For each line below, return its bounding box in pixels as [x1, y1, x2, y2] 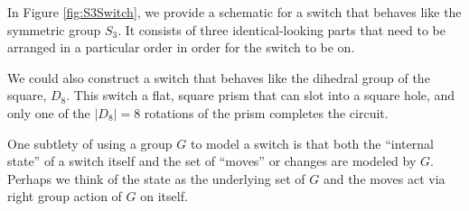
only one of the [7, 103, 90, 122]
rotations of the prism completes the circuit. [144, 103, 389, 122]
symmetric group [7, 20, 101, 39]
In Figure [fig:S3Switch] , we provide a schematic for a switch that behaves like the [7, 3, 462, 21]
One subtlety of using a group [7, 133, 173, 152]
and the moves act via [323, 169, 446, 188]
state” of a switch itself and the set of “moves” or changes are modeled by [7, 151, 417, 170]
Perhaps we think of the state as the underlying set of [7, 169, 305, 188]
